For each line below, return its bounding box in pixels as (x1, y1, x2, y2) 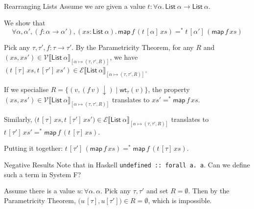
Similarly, (4, 114, 32, 124)
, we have (110, 51, 138, 62)
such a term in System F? (4, 169, 81, 179)
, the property (148, 84, 190, 94)
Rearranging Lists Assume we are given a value (4, 1, 145, 11)
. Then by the (188, 186, 230, 196)
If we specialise (4, 84, 49, 94)
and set (146, 186, 168, 196)
